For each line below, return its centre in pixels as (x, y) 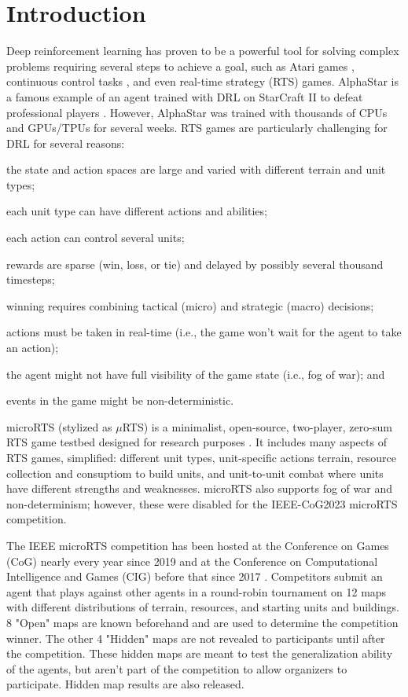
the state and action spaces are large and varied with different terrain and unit (196, 169)
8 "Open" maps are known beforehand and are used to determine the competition (202, 622)
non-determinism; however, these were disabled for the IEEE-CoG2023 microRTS (202, 503)
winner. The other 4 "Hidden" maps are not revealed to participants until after (196, 638)
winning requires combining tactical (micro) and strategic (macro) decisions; (190, 305)
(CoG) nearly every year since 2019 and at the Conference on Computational (192, 561)
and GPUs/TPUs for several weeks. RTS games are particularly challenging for (197, 128)
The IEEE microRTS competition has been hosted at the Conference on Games (198, 545)
